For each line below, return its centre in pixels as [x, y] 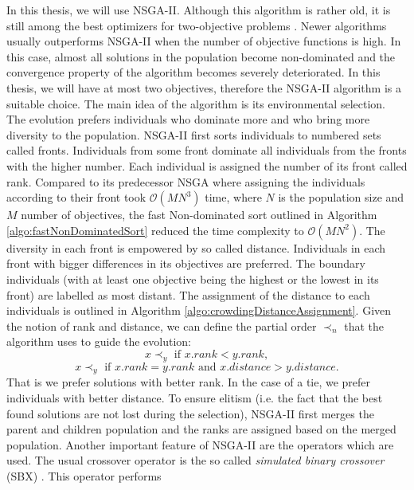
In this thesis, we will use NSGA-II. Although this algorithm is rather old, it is [199, 10]
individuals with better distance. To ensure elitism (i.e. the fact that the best [195, 398]
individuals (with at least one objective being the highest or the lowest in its [193, 278]
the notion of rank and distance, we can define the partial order [162, 325]
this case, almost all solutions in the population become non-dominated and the [201, 56]
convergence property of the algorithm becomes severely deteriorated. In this [193, 72]
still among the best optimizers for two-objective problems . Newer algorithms [197, 25]
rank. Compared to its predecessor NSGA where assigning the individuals [186, 181]
